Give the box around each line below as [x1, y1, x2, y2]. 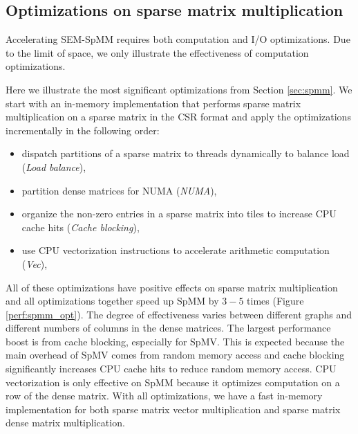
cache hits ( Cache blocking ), [21, 219, 140, 234]
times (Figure [247, 293, 304, 308]
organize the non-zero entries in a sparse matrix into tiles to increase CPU [21, 206, 337, 221]
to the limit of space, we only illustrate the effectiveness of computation [6, 45, 309, 60]
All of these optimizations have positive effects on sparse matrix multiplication [6, 280, 338, 294]
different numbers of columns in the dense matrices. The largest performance [6, 320, 331, 335]
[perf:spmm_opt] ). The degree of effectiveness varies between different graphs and [6, 307, 352, 321]
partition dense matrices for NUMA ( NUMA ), [21, 183, 217, 197]
